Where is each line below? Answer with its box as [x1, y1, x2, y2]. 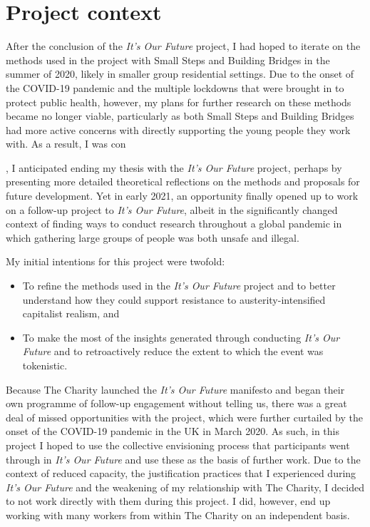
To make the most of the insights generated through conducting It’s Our [22, 329, 340, 344]
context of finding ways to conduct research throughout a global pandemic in [6, 216, 342, 231]
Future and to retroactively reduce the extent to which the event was [22, 344, 324, 359]
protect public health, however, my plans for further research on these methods [6, 94, 351, 109]
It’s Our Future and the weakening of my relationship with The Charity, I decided [6, 479, 364, 494]
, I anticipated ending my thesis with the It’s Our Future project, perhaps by [6, 160, 342, 175]
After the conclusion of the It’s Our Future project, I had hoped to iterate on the [6, 39, 361, 53]
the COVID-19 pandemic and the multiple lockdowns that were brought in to [6, 80, 344, 95]
